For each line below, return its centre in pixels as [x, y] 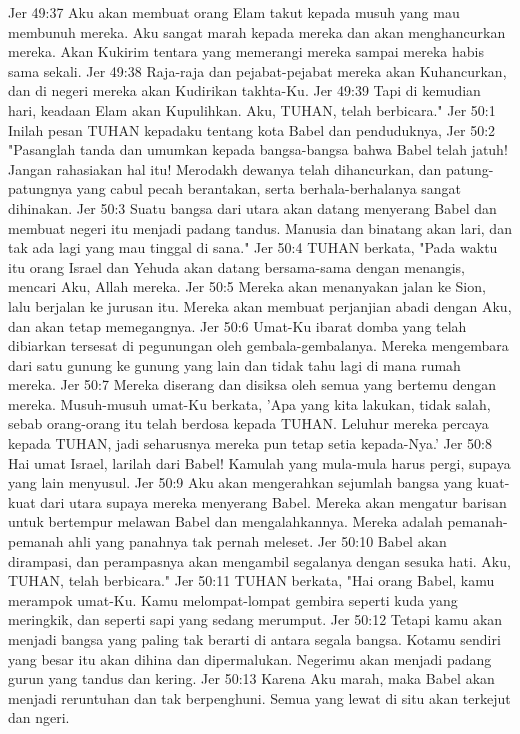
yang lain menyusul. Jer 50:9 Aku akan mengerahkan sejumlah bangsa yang [240, 482]
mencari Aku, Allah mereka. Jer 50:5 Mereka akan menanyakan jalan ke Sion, [247, 286]
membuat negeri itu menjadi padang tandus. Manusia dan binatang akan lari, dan [260, 227]
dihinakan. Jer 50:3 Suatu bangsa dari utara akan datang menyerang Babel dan [252, 207]
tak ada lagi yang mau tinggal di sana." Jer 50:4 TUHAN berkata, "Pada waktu [253, 247]
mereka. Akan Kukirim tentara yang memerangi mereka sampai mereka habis [246, 51]
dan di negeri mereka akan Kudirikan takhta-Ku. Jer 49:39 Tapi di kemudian [244, 90]
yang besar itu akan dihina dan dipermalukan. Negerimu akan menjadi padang [250, 658]
